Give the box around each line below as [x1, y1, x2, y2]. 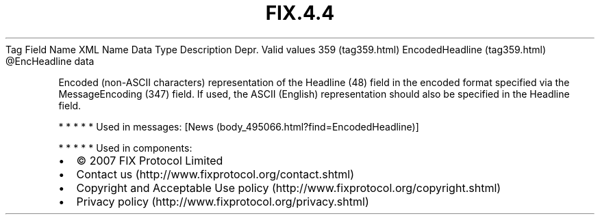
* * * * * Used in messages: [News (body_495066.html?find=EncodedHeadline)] [58, 120, 419, 133]
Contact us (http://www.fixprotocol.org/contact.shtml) [76, 167, 355, 181]
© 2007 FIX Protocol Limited [76, 153, 223, 167]
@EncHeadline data [5, 55, 95, 67]
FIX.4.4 [265, 1, 335, 25]
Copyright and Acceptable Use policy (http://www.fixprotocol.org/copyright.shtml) [76, 180, 501, 195]
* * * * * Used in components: [58, 141, 192, 154]
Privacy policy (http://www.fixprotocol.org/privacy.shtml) [76, 194, 369, 208]
